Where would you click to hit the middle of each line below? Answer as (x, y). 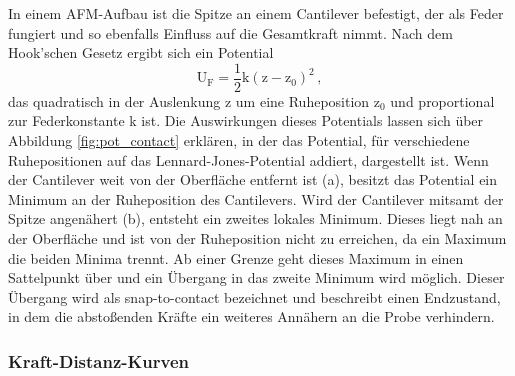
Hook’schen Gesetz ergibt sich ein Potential (141, 52)
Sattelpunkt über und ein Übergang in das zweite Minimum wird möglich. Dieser (256, 277)
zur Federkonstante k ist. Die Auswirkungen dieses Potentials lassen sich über (246, 120)
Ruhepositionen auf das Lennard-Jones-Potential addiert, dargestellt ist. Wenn (248, 159)
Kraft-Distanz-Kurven (98, 360)
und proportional (442, 100)
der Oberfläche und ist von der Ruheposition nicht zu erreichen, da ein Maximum (257, 238)
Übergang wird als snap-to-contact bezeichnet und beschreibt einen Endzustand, (254, 296)
